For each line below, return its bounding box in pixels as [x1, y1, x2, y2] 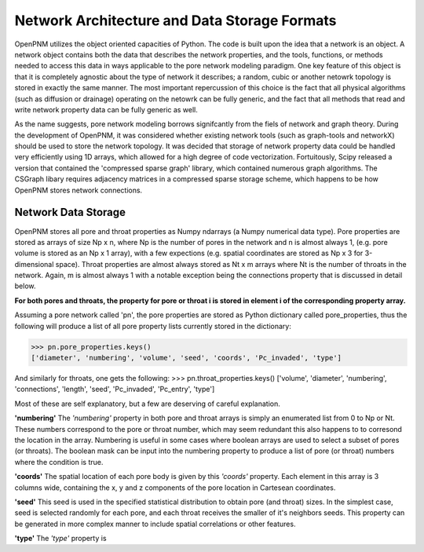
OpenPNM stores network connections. [14, 185, 143, 195]
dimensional [14, 259, 54, 269]
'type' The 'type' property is [14, 534, 107, 543]
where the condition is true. [14, 457, 104, 466]
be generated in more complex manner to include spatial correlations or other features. [14, 519, 296, 528]
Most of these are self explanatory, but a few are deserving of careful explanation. [14, 399, 280, 408]
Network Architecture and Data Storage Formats [14, 12, 337, 29]
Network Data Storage [14, 206, 126, 219]
